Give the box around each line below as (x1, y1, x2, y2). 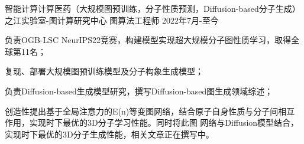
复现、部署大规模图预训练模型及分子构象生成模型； (5, 65, 203, 77)
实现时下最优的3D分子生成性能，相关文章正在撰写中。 (5, 127, 214, 140)
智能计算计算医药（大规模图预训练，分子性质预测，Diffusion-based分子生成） (5, 2, 300, 14)
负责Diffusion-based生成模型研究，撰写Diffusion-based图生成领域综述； (5, 84, 273, 97)
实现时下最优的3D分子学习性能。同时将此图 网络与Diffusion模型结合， (29, 116, 299, 129)
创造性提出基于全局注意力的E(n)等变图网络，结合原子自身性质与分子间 (5, 104, 279, 117)
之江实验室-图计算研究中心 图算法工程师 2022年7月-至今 (5, 14, 219, 26)
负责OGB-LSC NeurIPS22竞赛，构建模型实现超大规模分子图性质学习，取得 (5, 34, 292, 46)
